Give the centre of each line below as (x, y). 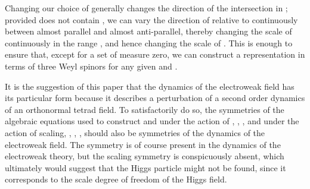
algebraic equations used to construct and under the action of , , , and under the (152, 121)
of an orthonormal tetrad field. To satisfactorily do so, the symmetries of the (145, 109)
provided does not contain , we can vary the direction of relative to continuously (151, 19)
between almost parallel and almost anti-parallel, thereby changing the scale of (148, 31)
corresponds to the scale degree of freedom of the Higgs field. (116, 179)
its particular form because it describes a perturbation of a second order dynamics (155, 98)
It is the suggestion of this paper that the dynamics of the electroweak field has (150, 86)
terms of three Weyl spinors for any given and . (91, 66)
